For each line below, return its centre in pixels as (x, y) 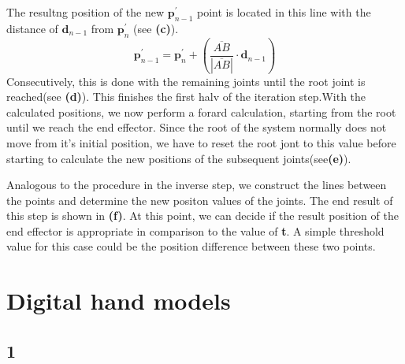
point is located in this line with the (284, 12)
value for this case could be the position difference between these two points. (191, 246)
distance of (32, 28)
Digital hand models (119, 301)
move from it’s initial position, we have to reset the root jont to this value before (201, 142)
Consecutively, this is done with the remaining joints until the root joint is (186, 81)
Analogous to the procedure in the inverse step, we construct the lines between (197, 185)
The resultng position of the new (85, 12)
